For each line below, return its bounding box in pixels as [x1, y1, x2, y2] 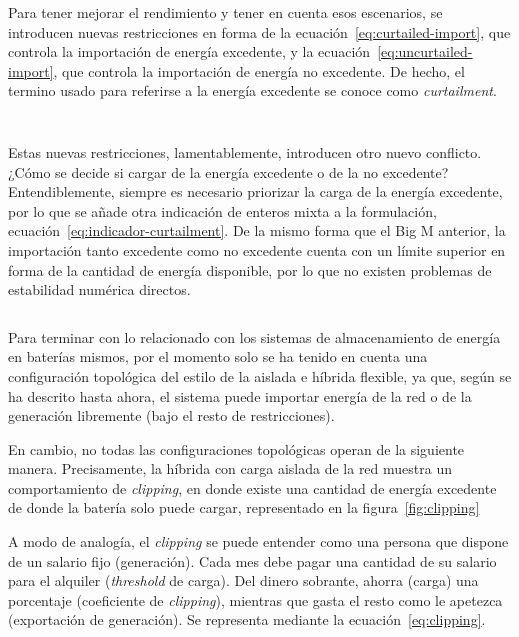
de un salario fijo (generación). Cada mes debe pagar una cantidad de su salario [8, 550, 497, 571]
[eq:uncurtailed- [377, 41, 473, 62]
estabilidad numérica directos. [8, 279, 191, 300]
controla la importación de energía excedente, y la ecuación [8, 41, 371, 62]
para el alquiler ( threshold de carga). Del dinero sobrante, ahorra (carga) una [8, 570, 479, 591]
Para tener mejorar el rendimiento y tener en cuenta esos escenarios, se [8, 2, 443, 22]
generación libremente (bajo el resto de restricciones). [8, 405, 335, 426]
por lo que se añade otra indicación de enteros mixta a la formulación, [8, 200, 437, 221]
